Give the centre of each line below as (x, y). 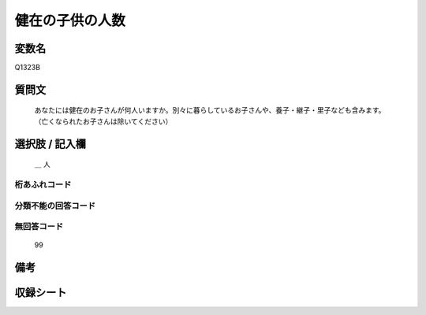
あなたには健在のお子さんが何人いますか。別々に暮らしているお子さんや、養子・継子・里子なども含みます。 (210, 110)
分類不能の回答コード (55, 206)
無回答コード (39, 227)
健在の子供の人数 (70, 20)
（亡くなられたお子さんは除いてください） (103, 121)
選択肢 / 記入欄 (50, 144)
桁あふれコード (43, 185)
